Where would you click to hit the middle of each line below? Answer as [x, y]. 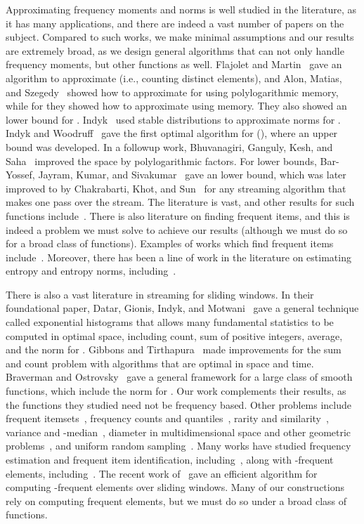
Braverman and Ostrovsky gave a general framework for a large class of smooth [179, 377]
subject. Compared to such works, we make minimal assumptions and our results [180, 37]
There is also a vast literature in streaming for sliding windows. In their [160, 294]
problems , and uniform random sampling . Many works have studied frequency [178, 446]
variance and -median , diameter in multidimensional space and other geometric [178, 432]
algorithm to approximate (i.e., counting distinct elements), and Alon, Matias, [174, 78]
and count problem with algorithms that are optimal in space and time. [160, 363]
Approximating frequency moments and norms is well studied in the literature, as [181, 9]
